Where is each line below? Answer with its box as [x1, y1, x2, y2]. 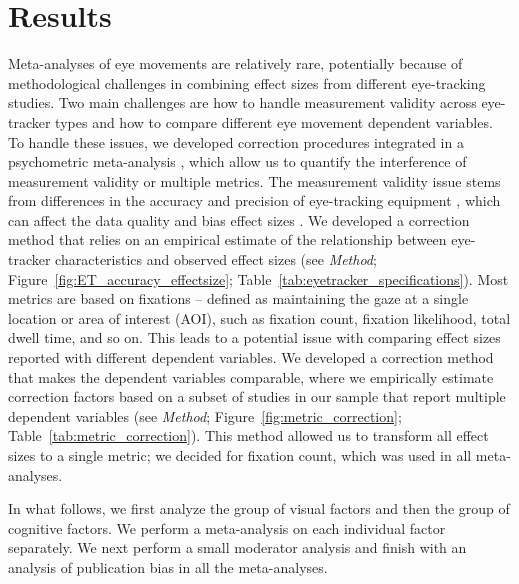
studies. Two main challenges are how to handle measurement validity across [8, 92, 477, 113]
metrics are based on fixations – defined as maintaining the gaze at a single [8, 288, 469, 309]
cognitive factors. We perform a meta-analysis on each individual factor [8, 517, 446, 538]
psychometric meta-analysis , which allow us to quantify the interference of [8, 151, 467, 172]
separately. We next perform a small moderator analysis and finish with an [8, 537, 467, 558]
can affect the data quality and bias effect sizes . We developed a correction [8, 209, 470, 230]
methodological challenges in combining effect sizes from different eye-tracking [8, 72, 486, 93]
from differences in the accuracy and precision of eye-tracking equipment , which [8, 190, 501, 211]
